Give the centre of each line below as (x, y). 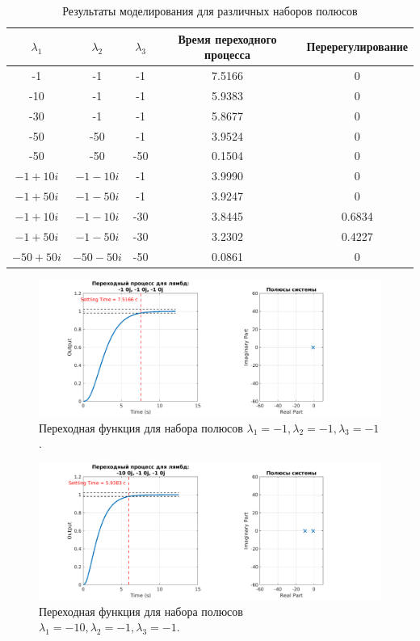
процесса (227, 55)
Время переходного (227, 38)
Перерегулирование (357, 46)
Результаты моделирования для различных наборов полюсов (210, 11)
